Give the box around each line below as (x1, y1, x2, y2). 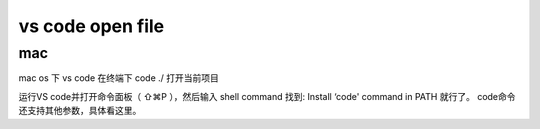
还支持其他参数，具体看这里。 (18, 105, 142, 117)
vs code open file (18, 15, 165, 37)
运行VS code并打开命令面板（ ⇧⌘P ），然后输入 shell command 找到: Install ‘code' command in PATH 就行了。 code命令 (18, 90, 516, 102)
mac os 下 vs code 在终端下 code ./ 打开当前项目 (18, 72, 219, 84)
